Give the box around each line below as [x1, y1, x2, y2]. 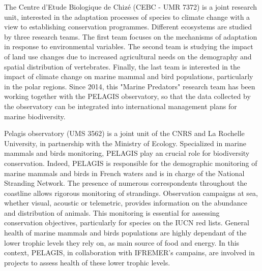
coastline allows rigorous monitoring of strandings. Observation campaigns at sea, [4, 187, 258, 198]
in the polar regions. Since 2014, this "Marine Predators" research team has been [4, 81, 255, 91]
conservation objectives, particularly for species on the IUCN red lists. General [4, 217, 249, 228]
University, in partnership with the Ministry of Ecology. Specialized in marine [4, 138, 246, 148]
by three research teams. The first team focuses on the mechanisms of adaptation [4, 31, 257, 42]
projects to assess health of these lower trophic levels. [4, 257, 170, 267]
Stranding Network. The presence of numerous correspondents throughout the [4, 178, 247, 188]
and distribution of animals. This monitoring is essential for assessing [4, 207, 220, 218]
